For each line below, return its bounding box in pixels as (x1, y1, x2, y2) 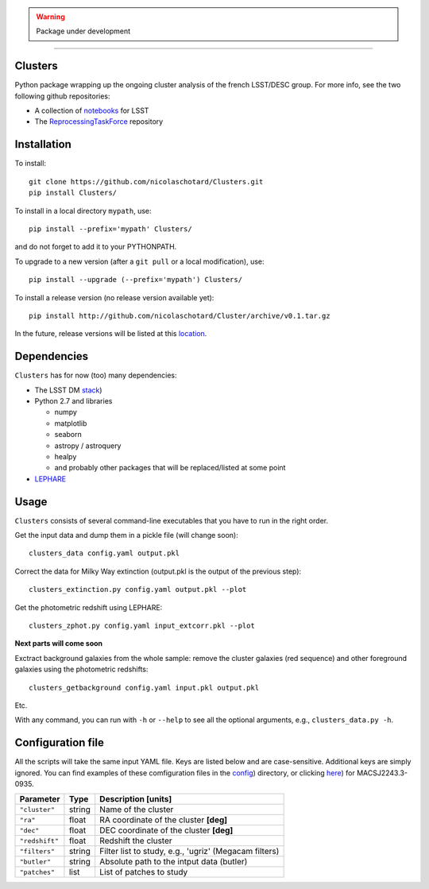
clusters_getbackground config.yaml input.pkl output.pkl (29, 683, 260, 692)
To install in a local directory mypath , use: (14, 206, 152, 215)
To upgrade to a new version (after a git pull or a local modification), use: (14, 257, 265, 266)
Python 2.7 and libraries (34, 396, 113, 405)
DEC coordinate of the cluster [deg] (99, 825, 234, 836)
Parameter (19, 794, 60, 805)
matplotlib (54, 418, 87, 428)
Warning (36, 12, 65, 21)
